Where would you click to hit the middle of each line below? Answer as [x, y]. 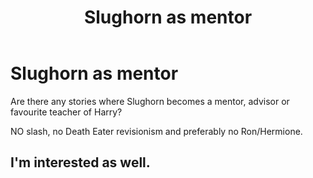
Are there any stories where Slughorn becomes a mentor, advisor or [150, 101]
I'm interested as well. [80, 162]
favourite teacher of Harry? [66, 112]
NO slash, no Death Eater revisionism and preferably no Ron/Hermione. [156, 131]
